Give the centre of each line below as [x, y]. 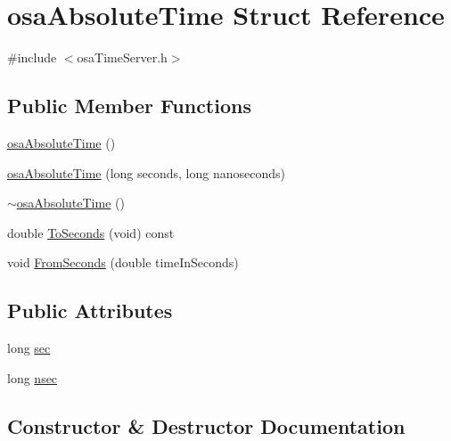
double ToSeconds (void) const [91, 232]
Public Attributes [90, 310]
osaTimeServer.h [122, 57]
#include [32, 57]
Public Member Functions [129, 106]
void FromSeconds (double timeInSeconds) [123, 262]
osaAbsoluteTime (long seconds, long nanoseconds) [146, 172]
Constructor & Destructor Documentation [206, 425]
